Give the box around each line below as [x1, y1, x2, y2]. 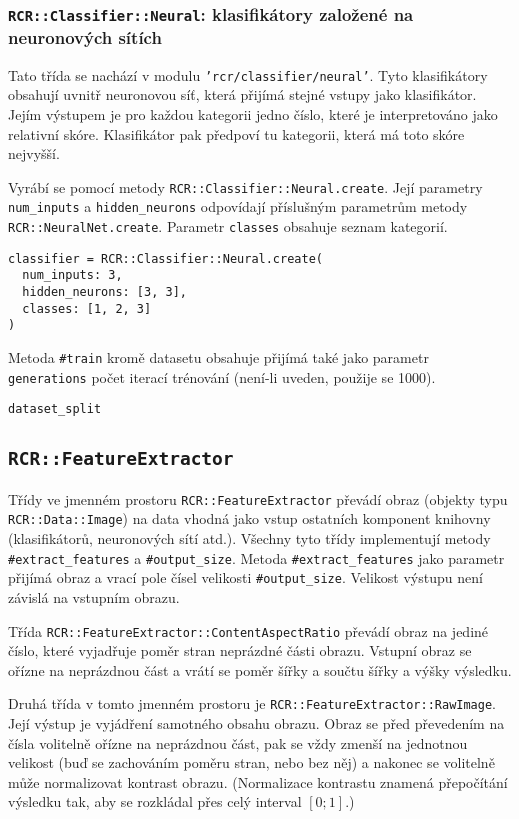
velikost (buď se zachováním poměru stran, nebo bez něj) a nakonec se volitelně [8, 752, 495, 773]
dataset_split [8, 402, 102, 417]
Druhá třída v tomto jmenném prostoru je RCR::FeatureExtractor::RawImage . [8, 693, 496, 714]
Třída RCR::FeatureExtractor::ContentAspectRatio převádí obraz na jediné [8, 620, 489, 641]
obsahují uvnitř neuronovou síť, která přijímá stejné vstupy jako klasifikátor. [8, 84, 477, 105]
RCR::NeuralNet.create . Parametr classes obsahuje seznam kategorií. [8, 216, 448, 237]
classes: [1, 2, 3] [22, 301, 152, 316]
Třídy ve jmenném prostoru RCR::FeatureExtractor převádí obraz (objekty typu [8, 488, 508, 509]
